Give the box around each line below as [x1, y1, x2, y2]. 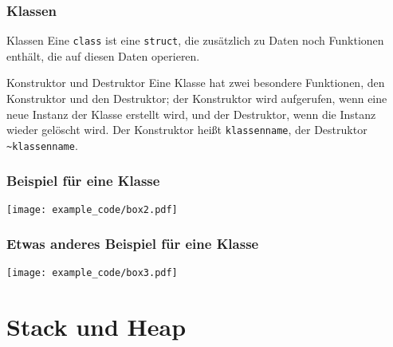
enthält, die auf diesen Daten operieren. [6, 47, 200, 64]
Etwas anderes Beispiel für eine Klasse [6, 234, 259, 254]
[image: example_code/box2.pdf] [6, 203, 178, 215]
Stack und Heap [6, 310, 187, 342]
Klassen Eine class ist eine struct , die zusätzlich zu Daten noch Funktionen [6, 32, 384, 49]
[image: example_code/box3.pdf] [6, 266, 178, 278]
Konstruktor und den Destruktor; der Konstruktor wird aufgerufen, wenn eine [6, 90, 387, 107]
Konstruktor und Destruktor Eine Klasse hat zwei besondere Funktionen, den [6, 74, 385, 91]
